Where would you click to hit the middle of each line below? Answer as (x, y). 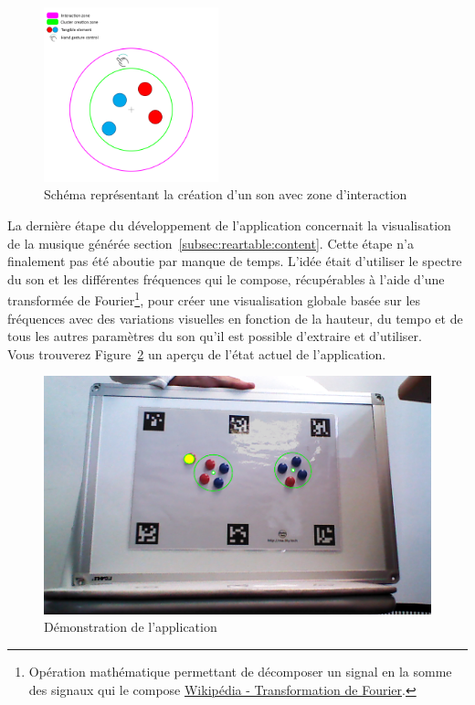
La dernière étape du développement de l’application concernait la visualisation (229, 224)
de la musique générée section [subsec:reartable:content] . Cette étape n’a (211, 243)
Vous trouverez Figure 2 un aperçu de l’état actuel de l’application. (197, 353)
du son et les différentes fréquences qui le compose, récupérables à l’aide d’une (226, 278)
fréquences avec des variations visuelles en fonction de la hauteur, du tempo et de (235, 318)
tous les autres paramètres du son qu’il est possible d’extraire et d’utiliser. (215, 336)
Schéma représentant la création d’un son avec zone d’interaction (226, 194)
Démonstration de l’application (131, 627)
